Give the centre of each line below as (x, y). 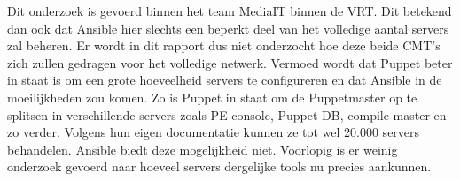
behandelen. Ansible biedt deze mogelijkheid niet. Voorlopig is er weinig (203, 149)
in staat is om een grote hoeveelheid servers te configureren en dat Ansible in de (225, 80)
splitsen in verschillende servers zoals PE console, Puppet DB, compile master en (227, 114)
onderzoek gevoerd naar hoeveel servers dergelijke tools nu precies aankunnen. (219, 166)
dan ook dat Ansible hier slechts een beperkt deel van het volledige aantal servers (228, 28)
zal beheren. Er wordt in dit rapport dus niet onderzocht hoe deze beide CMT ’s (224, 45)
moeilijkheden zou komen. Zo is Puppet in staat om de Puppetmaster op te (212, 97)
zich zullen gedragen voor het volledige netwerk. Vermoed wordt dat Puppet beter (230, 62)
